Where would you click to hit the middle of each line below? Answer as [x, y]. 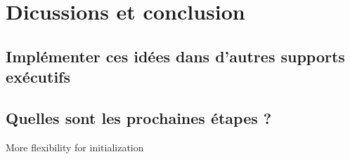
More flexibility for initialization [75, 147]
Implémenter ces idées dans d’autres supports [175, 56]
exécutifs [38, 77]
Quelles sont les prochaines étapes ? [139, 117]
